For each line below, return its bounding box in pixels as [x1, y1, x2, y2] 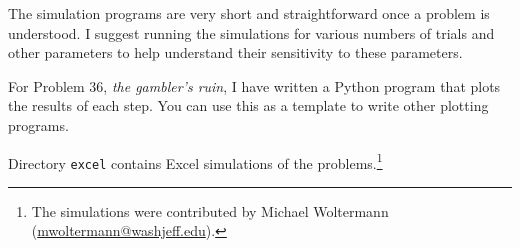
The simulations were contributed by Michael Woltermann [31, 200, 389, 221]
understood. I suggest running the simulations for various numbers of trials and [8, 22, 495, 43]
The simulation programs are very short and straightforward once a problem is [8, 3, 490, 23]
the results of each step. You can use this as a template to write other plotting [8, 95, 489, 116]
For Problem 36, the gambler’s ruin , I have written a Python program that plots [8, 75, 501, 96]
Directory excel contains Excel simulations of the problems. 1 [8, 149, 383, 173]
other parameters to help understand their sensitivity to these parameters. [8, 42, 463, 63]
